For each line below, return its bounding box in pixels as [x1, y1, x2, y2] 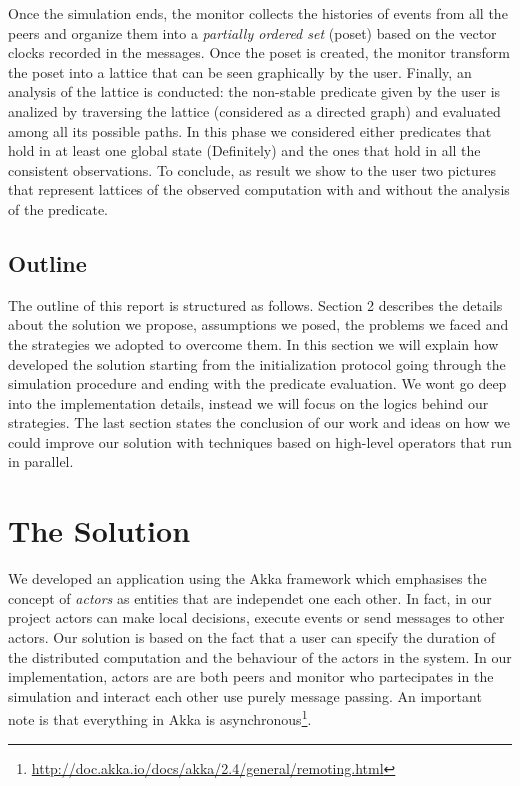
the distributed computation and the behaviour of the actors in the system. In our [8, 646, 512, 667]
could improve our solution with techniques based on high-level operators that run [8, 431, 512, 452]
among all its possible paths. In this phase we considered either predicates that [8, 120, 492, 141]
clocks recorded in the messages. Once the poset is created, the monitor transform [8, 42, 510, 63]
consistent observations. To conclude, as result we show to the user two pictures [8, 159, 497, 180]
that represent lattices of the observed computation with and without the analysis [8, 179, 510, 200]
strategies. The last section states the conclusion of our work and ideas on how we [8, 412, 510, 433]
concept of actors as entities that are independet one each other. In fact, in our [8, 587, 492, 608]
